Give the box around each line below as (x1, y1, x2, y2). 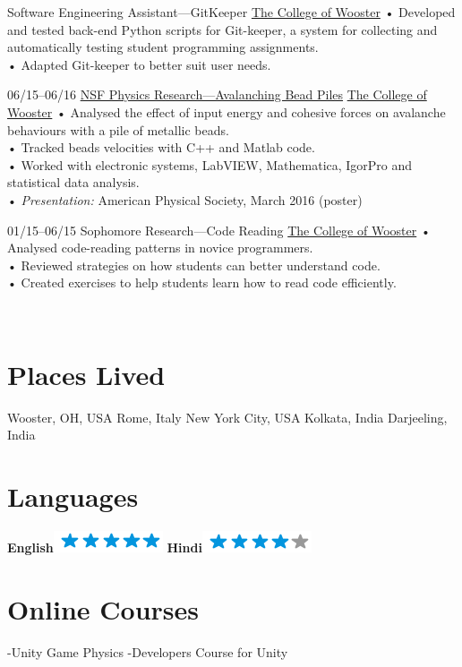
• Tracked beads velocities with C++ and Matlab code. (7, 138, 315, 157)
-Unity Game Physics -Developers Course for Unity (7, 642, 288, 661)
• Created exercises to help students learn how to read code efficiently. (7, 273, 397, 292)
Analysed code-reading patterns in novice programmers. (7, 238, 313, 257)
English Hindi (7, 537, 202, 556)
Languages (7, 478, 139, 514)
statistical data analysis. (7, 173, 140, 192)
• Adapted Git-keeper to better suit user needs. (7, 55, 271, 73)
